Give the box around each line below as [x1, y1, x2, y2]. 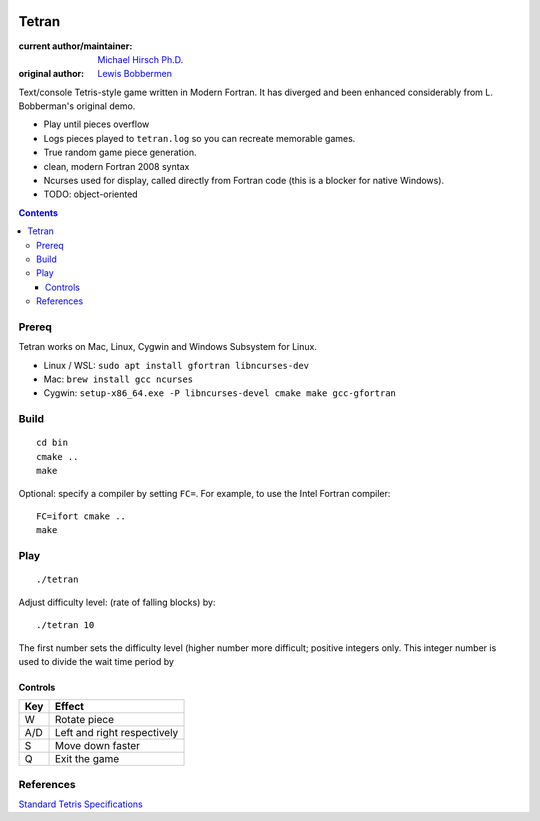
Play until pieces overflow [43, 118, 150, 130]
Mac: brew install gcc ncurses [43, 373, 194, 385]
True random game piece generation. [43, 146, 197, 159]
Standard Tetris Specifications [18, 798, 144, 810]
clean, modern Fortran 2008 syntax [43, 160, 190, 172]
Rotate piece [54, 713, 115, 727]
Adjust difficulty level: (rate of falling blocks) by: [18, 596, 216, 608]
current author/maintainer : [18, 40, 133, 52]
